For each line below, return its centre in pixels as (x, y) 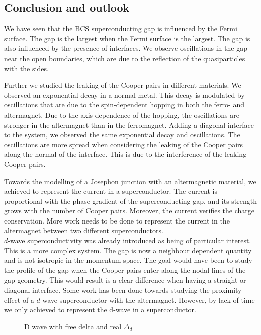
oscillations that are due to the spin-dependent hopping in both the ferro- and (124, 105)
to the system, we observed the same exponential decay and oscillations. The (122, 134)
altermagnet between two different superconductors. (84, 230)
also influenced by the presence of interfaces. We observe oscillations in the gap (126, 48)
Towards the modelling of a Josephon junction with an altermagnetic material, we (130, 181)
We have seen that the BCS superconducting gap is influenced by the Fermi (121, 29)
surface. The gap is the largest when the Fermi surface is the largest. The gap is (127, 38)
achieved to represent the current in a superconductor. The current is (111, 191)
